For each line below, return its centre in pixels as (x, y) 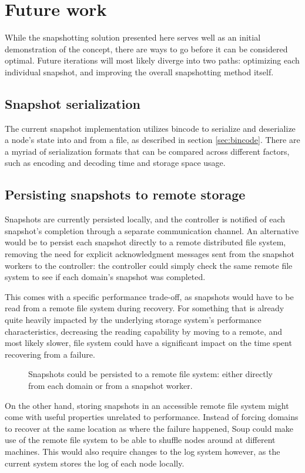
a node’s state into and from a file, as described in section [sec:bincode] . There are (152, 140)
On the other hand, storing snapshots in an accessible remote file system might (147, 405)
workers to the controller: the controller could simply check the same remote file (149, 265)
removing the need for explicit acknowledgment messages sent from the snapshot (150, 254)
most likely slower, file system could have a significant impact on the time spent (148, 343)
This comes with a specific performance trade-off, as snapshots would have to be (149, 296)
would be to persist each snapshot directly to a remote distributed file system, (145, 242)
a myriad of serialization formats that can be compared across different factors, (147, 151)
